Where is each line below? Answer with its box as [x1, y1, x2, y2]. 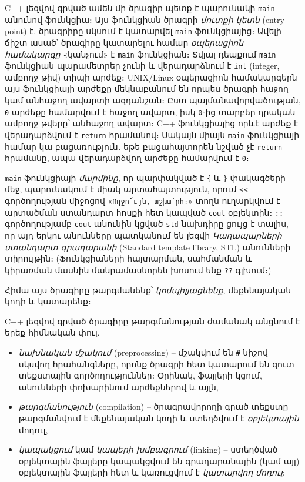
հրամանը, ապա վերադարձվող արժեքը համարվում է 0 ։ [5, 152, 249, 164]
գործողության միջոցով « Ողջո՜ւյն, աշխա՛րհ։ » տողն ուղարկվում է [5, 195, 281, 207]
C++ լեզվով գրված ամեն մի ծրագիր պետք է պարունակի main [5, 2, 275, 14]
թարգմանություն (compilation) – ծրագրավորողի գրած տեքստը [18, 400, 289, 413]
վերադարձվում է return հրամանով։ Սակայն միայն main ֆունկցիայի [5, 128, 300, 140]
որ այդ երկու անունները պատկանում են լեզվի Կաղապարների [5, 229, 282, 242]
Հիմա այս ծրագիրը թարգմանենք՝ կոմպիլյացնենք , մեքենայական [5, 283, 291, 296]
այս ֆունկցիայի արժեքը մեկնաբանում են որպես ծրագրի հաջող [5, 82, 289, 95]
